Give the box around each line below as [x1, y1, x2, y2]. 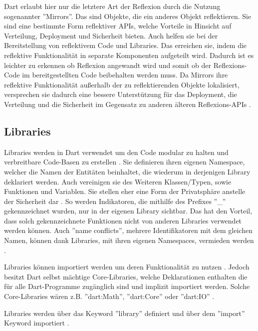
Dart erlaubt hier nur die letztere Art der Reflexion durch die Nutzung [4, 1, 221, 11]
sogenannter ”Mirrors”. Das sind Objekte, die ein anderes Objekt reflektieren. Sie [4, 10, 252, 21]
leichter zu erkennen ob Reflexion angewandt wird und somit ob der [4, 59, 211, 70]
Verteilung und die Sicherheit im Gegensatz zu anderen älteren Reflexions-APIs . [4, 98, 251, 109]
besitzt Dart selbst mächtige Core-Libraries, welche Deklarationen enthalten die [4, 271, 248, 281]
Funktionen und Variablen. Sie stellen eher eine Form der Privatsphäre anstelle [4, 186, 246, 196]
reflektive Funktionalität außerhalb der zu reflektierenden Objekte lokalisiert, [4, 79, 240, 89]
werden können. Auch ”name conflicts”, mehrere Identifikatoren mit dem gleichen [4, 225, 253, 235]
